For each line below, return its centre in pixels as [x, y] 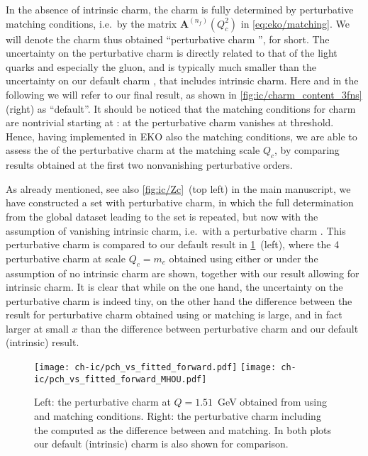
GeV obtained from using [272, 402]
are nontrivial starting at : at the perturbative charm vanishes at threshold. [170, 122]
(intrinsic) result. [43, 342]
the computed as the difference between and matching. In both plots [183, 429]
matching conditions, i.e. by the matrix [91, 23]
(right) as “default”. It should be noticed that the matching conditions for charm [181, 108]
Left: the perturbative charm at [102, 402]
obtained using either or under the [244, 258]
